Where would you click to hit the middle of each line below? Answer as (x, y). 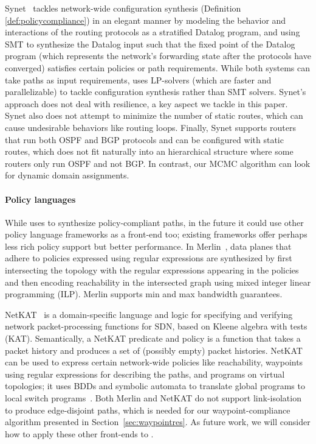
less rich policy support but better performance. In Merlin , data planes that (148, 246)
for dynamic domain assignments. (67, 175)
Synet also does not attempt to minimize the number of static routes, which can (154, 115)
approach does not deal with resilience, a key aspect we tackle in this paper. (146, 103)
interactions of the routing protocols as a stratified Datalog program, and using (153, 32)
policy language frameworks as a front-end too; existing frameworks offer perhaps (156, 234)
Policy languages (40, 199)
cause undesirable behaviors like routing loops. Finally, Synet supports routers (150, 127)
